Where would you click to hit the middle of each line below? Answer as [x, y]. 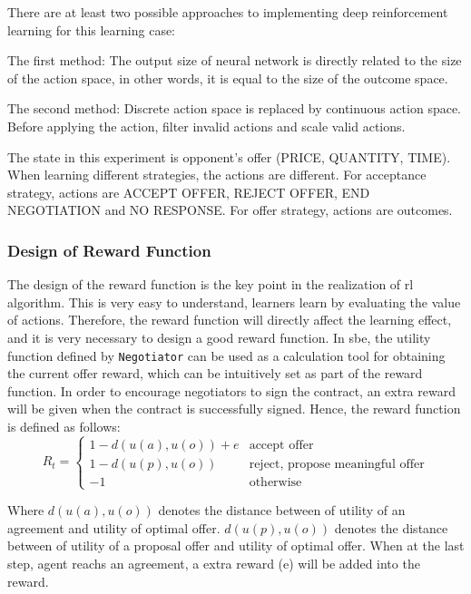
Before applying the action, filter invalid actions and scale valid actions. [206, 126]
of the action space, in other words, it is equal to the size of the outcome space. [228, 78]
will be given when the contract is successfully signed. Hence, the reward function [234, 409]
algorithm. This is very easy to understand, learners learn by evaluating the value [234, 302]
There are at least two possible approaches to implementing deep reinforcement [228, 12]
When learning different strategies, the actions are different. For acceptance [217, 175]
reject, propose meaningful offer [337, 464]
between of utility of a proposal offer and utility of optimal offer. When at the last [236, 545]
